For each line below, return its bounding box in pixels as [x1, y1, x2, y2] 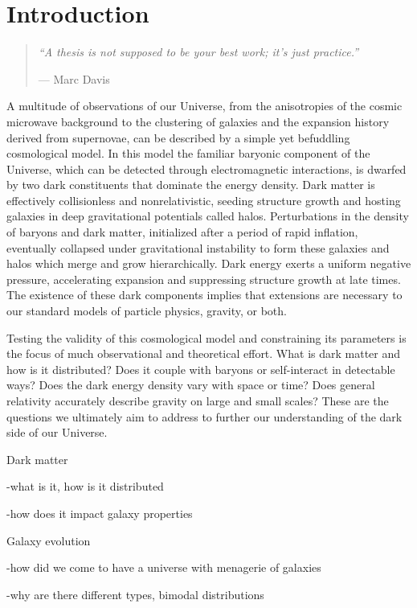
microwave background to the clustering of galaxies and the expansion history [6, 113, 390, 129]
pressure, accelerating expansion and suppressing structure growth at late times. [6, 270, 401, 287]
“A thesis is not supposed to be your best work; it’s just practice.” [38, 43, 359, 60]
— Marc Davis [38, 70, 110, 87]
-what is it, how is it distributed [6, 478, 164, 495]
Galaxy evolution [6, 532, 91, 548]
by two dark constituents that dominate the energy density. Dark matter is [6, 176, 375, 193]
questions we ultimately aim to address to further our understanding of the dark [6, 408, 403, 425]
